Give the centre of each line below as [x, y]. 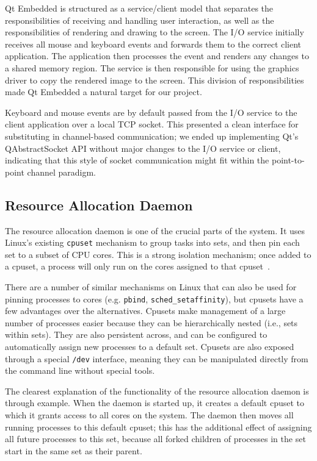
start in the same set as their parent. [74, 450]
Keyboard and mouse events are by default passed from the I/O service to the [151, 112]
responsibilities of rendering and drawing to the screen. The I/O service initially [155, 32]
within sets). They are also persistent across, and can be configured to [136, 334]
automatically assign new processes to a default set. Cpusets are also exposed [150, 346]
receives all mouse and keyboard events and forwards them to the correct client [153, 44]
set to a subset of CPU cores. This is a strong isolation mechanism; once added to [158, 254]
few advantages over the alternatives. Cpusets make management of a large [145, 311]
